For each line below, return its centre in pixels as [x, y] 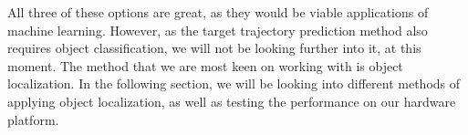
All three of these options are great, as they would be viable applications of [218, 12]
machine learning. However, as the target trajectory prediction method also [218, 30]
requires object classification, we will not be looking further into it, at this [214, 48]
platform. [33, 119]
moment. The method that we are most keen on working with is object [205, 65]
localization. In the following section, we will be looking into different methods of [234, 83]
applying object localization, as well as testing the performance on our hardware [232, 101]
